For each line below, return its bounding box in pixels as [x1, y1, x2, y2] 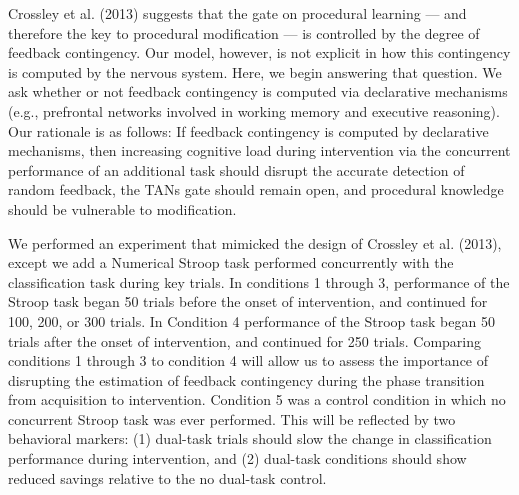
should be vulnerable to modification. [8, 198, 237, 219]
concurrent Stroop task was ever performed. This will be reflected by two [8, 408, 456, 429]
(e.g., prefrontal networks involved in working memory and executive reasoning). [8, 100, 500, 121]
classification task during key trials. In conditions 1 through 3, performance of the [8, 271, 510, 292]
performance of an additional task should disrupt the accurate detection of [8, 159, 465, 180]
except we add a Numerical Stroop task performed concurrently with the [8, 252, 454, 273]
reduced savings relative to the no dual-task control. [8, 467, 327, 488]
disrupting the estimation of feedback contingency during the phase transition [8, 369, 485, 390]
